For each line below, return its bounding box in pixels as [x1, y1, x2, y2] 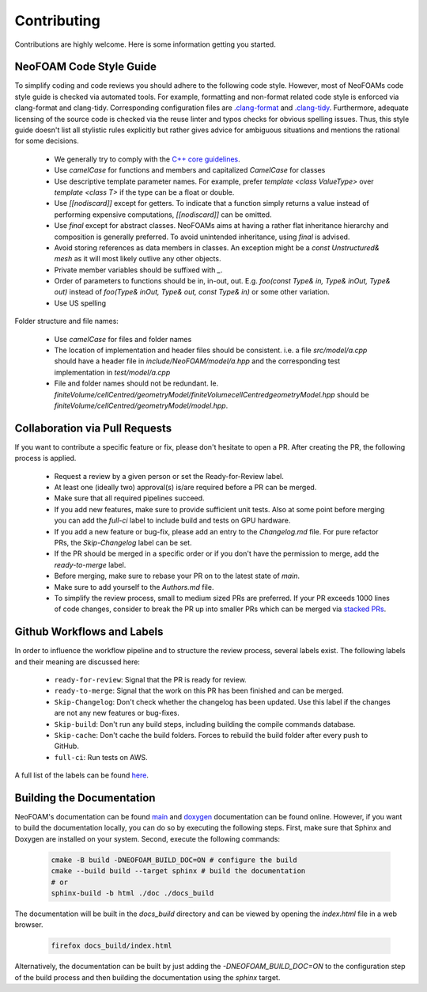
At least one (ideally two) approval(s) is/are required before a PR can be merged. [54, 483, 317, 492]
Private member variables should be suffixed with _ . [54, 265, 223, 275]
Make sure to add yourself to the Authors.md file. [54, 582, 214, 591]
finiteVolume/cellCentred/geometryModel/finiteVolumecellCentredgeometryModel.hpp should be [54, 390, 369, 399]
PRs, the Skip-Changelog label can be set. [54, 538, 193, 548]
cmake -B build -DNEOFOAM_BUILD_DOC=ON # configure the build [51, 855, 297, 865]
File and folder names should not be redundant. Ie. [54, 378, 219, 388]
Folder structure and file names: [14, 317, 119, 326]
